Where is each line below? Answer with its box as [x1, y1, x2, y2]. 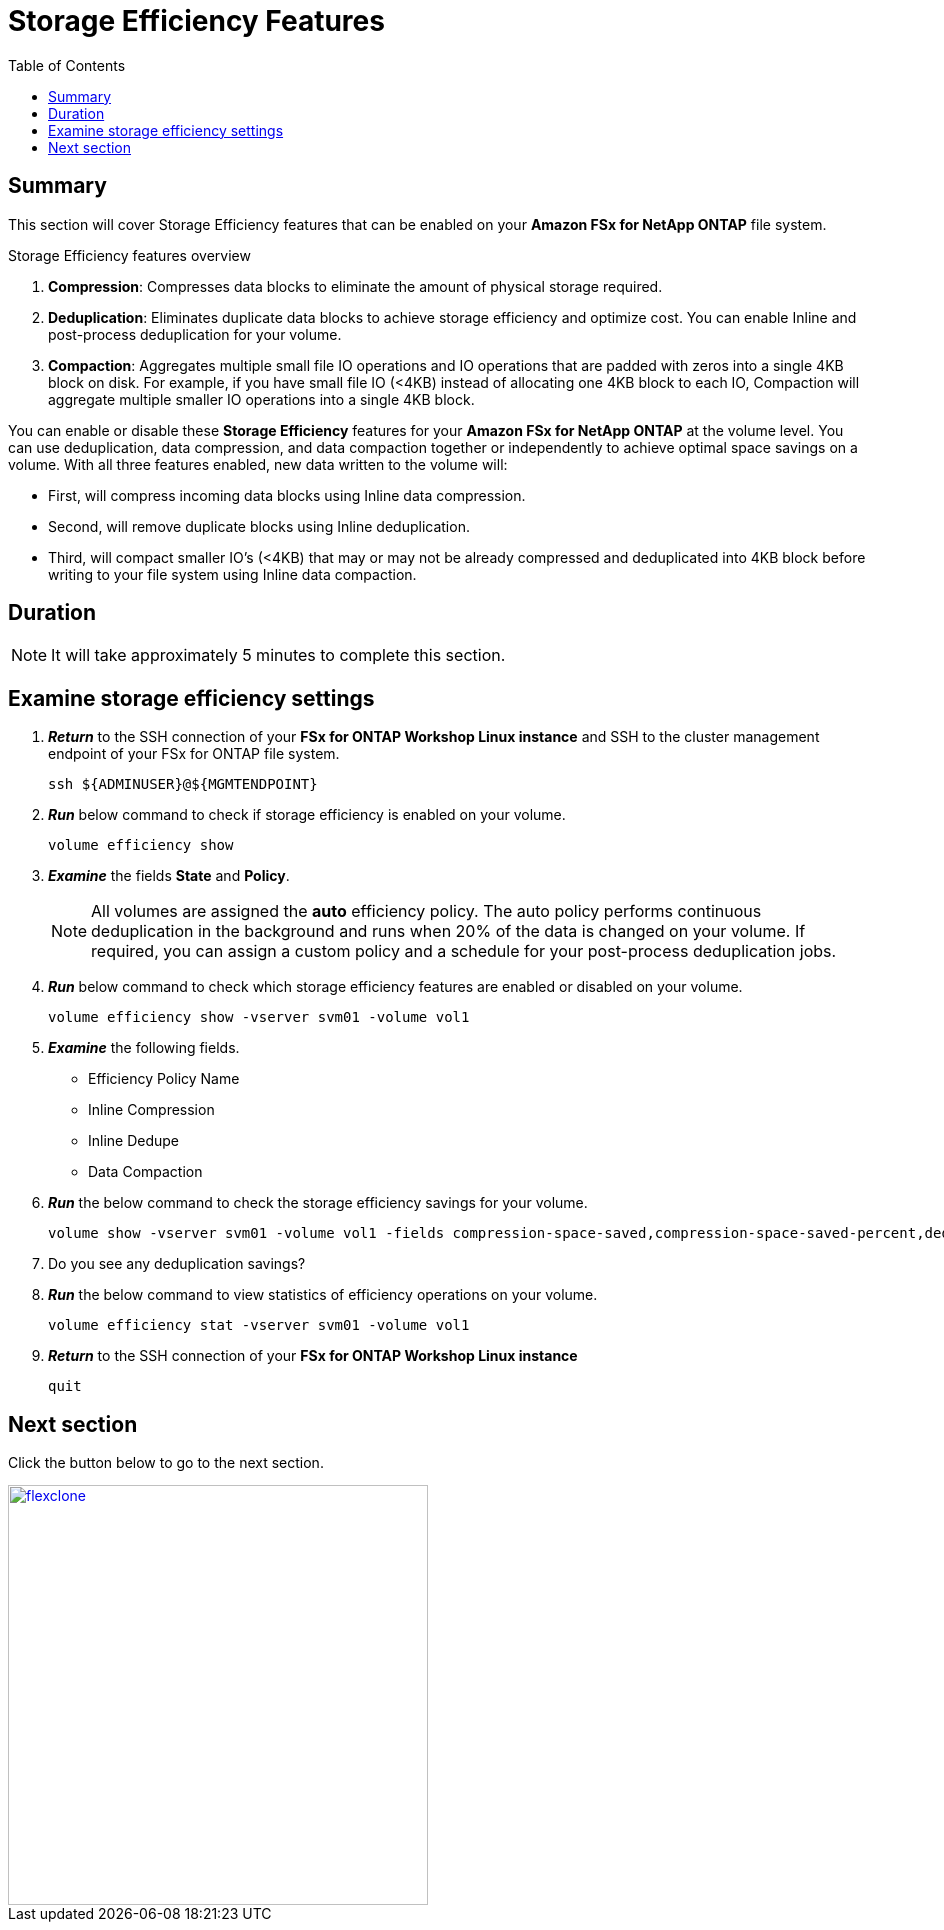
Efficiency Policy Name [88, 1070, 240, 1088]
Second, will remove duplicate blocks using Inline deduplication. [48, 517, 470, 535]
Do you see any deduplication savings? [48, 1255, 306, 1273]
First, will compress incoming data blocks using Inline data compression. [48, 486, 526, 504]
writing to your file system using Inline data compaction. [48, 565, 417, 583]
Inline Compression [88, 1101, 215, 1119]
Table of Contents [8, 56, 126, 74]
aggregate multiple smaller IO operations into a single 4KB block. [48, 390, 475, 408]
